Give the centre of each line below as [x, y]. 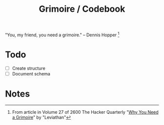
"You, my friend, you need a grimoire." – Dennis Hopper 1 [62, 34]
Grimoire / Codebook [82, 9]
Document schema [31, 74]
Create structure [29, 68]
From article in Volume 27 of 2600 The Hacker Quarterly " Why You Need [85, 112]
